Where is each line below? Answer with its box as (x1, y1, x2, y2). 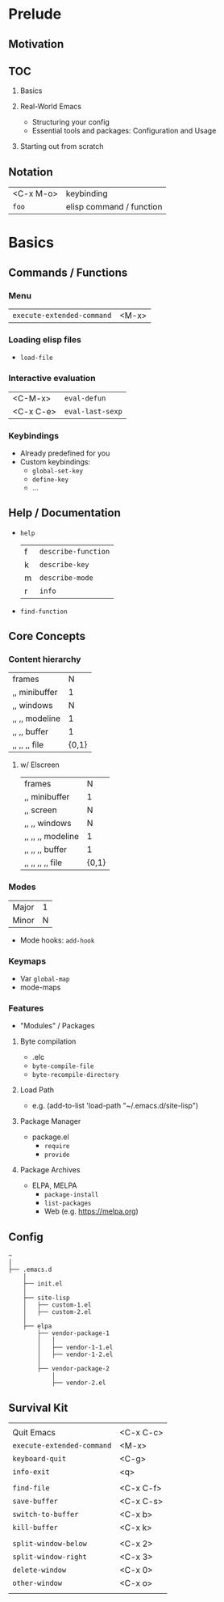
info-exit (12, 1467, 50, 1477)
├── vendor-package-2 (37, 1365, 110, 1373)
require (44, 1142, 70, 1151)
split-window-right (12, 1552, 87, 1562)
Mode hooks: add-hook (19, 935, 95, 945)
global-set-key (31, 467, 83, 475)
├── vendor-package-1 (37, 1329, 110, 1337)
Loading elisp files (8, 334, 82, 345)
